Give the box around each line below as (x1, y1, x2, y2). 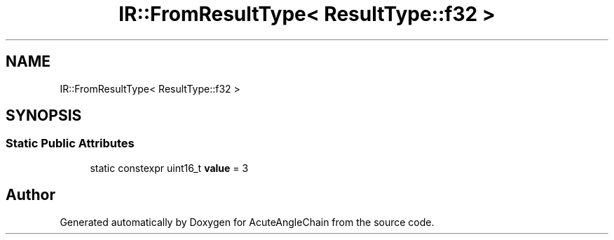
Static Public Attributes (6, 136, 135, 151)
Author (6, 186, 55, 204)
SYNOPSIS (6, 107, 82, 125)
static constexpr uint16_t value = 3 (90, 161, 249, 174)
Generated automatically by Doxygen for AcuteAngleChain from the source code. (60, 215, 435, 228)
